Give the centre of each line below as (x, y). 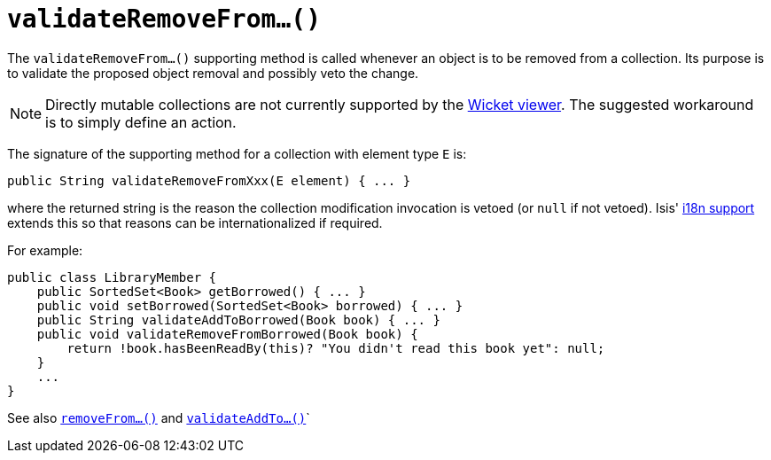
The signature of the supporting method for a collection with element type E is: (237, 153)
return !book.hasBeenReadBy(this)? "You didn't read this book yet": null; (336, 348)
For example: (45, 250)
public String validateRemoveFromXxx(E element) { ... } (209, 180)
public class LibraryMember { (112, 277)
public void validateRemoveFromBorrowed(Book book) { (227, 334)
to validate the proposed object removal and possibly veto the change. (213, 73)
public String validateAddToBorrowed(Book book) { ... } (238, 320)
